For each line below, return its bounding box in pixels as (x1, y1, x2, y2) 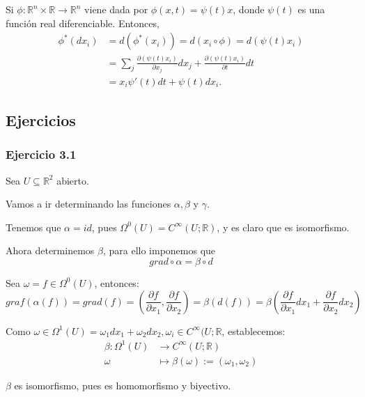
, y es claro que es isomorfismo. (217, 219, 350, 234)
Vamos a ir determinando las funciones (6, 196, 171, 211)
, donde (233, 2, 265, 16)
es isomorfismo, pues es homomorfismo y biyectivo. (14, 377, 231, 392)
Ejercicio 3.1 (6, 146, 77, 163)
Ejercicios (6, 109, 76, 130)
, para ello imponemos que (102, 243, 216, 258)
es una (297, 2, 325, 16)
